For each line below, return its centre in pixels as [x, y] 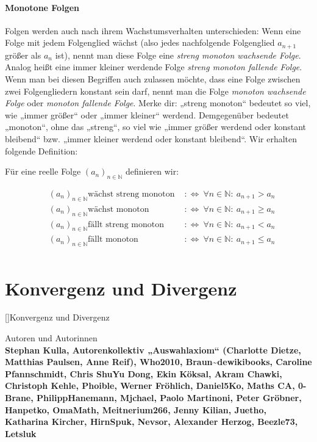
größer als [23, 55]
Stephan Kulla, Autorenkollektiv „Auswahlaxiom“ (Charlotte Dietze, [153, 350]
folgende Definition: [41, 150]
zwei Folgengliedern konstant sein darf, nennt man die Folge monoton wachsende [155, 91]
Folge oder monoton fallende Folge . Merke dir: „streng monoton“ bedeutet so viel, [158, 103]
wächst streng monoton [131, 194]
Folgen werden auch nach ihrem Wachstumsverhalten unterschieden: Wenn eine [153, 30]
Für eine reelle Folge [43, 171]
